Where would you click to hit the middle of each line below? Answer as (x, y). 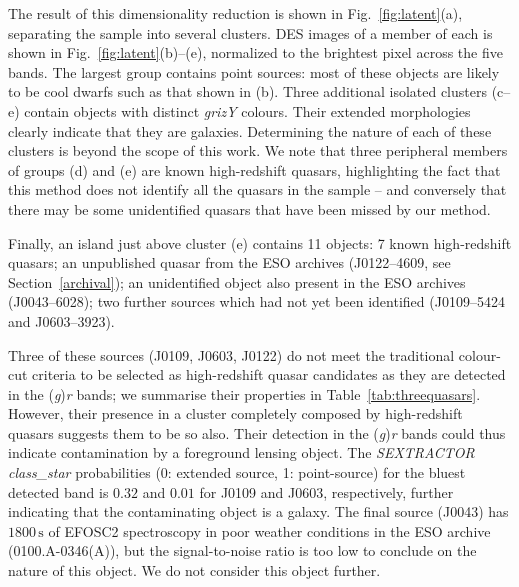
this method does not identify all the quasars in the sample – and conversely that (257, 189)
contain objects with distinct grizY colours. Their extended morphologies (247, 110)
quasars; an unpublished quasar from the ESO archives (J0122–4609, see (229, 262)
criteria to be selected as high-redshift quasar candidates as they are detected (269, 374)
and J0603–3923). (61, 320)
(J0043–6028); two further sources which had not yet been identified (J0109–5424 (256, 301)
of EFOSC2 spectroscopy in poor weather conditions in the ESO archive (269, 530)
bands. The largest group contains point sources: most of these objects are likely (254, 71)
